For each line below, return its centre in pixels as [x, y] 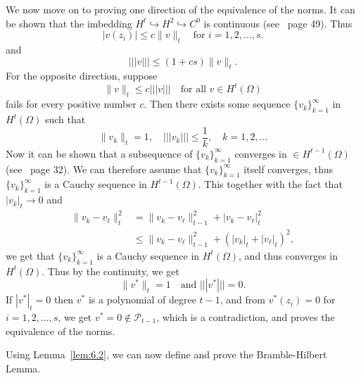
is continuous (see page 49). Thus [278, 23]
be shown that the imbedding [69, 23]
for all [193, 90]
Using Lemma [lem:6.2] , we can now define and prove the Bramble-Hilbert [166, 354]
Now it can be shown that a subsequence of [99, 153]
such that [65, 119]
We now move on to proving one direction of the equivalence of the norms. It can [180, 9]
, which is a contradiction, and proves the [246, 316]
